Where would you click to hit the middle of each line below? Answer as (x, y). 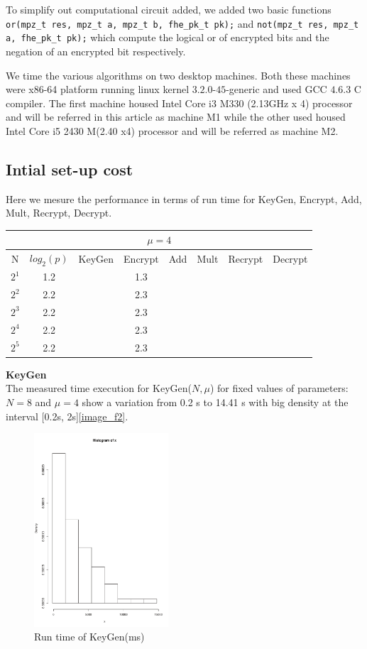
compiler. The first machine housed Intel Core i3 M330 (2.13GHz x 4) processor (179, 103)
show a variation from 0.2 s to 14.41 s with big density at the (215, 402)
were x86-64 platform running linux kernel (98, 89)
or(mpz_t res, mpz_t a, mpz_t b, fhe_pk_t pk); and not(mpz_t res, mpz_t (182, 23)
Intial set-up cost (70, 169)
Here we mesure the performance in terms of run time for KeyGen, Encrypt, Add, (184, 198)
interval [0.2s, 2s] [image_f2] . (67, 416)
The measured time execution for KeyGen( (99, 388)
